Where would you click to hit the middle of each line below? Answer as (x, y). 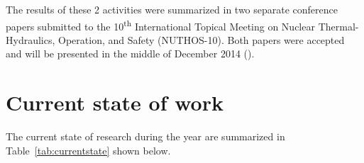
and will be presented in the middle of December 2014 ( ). (130, 54)
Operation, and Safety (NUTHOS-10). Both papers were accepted (202, 39)
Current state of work (115, 102)
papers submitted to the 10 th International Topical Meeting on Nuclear (160, 25)
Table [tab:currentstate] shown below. (88, 150)
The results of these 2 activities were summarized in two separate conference (172, 9)
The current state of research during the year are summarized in (145, 136)
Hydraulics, (31, 39)
